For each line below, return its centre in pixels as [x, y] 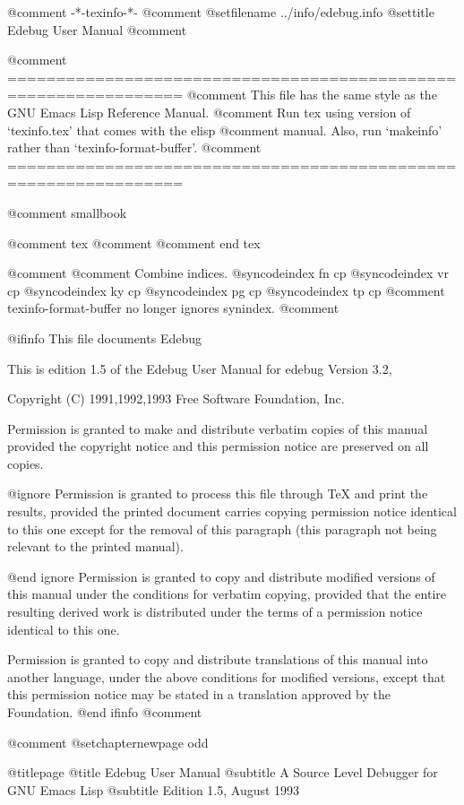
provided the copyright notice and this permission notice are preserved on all [218, 446]
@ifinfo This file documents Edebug [104, 338]
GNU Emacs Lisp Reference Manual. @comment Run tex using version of [209, 112]
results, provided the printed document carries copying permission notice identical [232, 511]
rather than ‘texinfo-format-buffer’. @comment [134, 147]
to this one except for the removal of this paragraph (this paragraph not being [222, 528]
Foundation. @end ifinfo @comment [105, 712]
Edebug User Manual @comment [97, 29]
